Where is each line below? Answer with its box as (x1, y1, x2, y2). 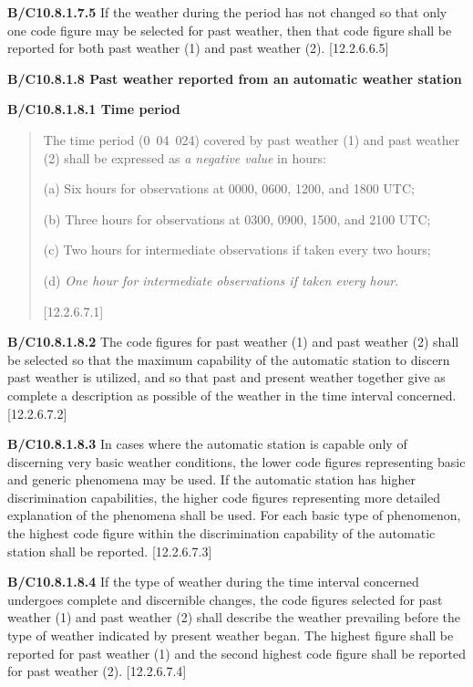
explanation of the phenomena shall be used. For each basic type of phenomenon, (7, 505, 461, 525)
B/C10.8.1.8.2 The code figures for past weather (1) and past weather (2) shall (7, 332, 459, 351)
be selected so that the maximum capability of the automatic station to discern (7, 349, 450, 369)
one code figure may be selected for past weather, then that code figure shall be (7, 20, 452, 39)
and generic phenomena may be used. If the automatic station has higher (7, 470, 416, 489)
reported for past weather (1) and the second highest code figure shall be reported (7, 643, 467, 662)
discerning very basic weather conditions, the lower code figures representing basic (7, 452, 466, 471)
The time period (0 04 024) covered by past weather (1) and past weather (43, 130, 460, 149)
